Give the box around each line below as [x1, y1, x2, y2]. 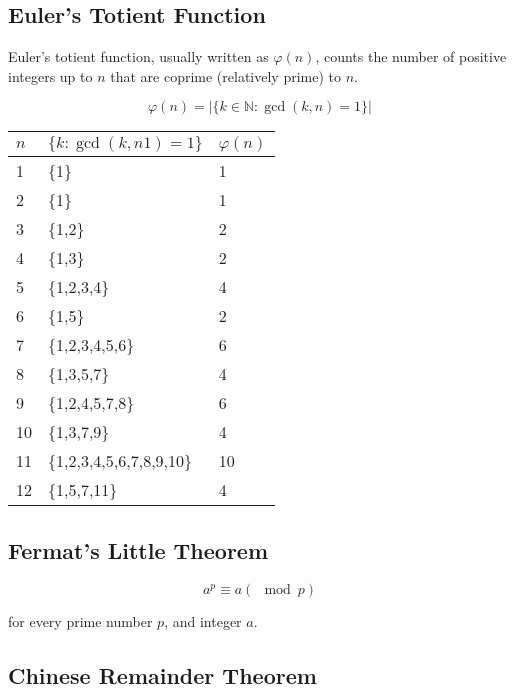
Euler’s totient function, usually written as [8, 46, 269, 67]
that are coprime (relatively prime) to [110, 65, 342, 86]
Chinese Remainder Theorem [8, 659, 317, 690]
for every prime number [8, 610, 153, 631]
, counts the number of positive [315, 46, 507, 67]
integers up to [8, 65, 93, 86]
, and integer [164, 610, 242, 631]
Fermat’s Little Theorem [8, 534, 269, 565]
